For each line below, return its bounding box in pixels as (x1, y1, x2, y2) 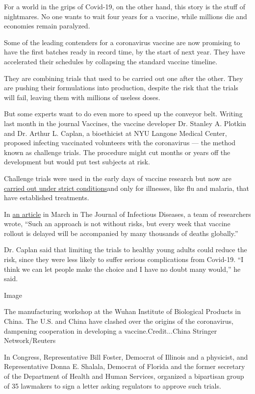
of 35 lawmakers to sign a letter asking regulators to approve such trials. (4, 380, 221, 391)
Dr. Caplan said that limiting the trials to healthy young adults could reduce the (4, 244, 247, 255)
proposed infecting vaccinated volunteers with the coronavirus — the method (4, 137, 236, 148)
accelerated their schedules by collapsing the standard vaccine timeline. (4, 56, 218, 66)
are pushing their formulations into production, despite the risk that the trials (4, 82, 238, 93)
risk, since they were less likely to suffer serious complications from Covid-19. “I (4, 254, 244, 264)
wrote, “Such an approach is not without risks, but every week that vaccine (4, 218, 230, 229)
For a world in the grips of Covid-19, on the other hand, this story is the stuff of (4, 1, 245, 11)
